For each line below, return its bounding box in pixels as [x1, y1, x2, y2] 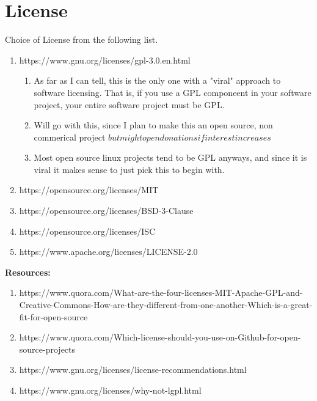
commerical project [34, 130, 106, 143]
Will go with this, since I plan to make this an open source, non [34, 119, 273, 131]
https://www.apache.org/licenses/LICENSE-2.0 [19, 245, 198, 258]
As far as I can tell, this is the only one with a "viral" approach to [34, 74, 281, 87]
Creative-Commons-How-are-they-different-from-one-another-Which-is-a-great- [19, 298, 313, 311]
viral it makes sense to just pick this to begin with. [34, 163, 225, 175]
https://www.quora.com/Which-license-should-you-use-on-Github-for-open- [19, 331, 301, 344]
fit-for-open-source [19, 310, 88, 323]
